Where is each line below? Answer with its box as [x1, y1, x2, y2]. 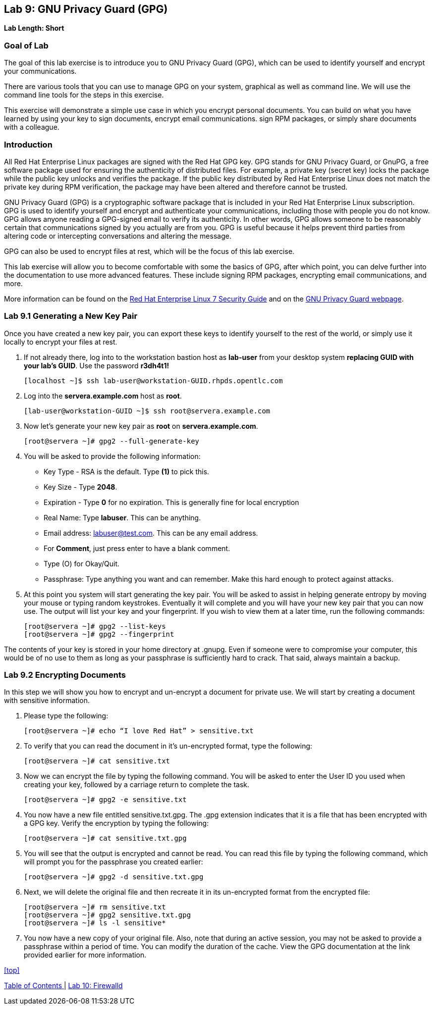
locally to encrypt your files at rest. [4, 337, 117, 346]
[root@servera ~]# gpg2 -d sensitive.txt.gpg [24, 873, 204, 881]
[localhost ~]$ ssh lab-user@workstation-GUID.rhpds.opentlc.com [24, 376, 283, 385]
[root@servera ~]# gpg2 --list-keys [24, 622, 166, 630]
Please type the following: [24, 711, 108, 720]
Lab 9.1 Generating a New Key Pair [4, 311, 138, 321]
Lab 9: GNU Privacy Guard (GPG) [4, 3, 168, 15]
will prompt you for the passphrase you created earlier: [24, 858, 203, 866]
